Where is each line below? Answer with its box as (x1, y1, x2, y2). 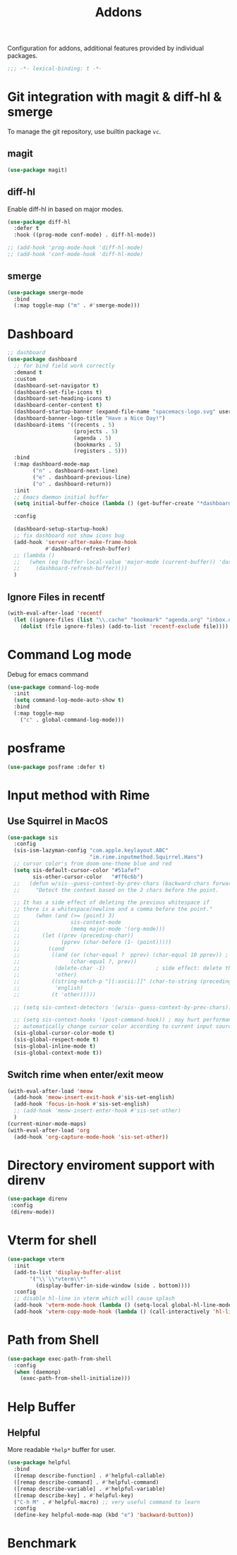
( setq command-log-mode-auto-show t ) (13, 696, 125, 704)
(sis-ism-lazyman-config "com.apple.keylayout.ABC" (13, 847, 169, 854)
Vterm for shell (7, 1233, 97, 1249)
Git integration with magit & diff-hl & (7, 89, 222, 105)
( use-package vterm (7, 1256, 65, 1263)
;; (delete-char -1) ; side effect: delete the (13, 964, 235, 972)
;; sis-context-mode (13, 919, 121, 926)
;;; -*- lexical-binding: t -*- (7, 65, 102, 73)
